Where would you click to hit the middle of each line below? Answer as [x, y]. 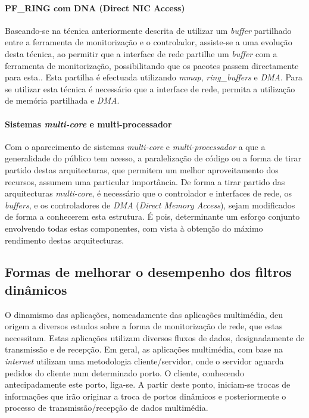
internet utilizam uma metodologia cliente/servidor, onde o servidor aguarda [144, 361]
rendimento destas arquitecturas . [65, 240]
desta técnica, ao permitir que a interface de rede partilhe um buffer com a [141, 53]
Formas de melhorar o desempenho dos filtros [148, 272]
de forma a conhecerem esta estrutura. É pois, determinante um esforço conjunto [152, 216]
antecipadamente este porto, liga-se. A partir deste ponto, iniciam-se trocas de [148, 384]
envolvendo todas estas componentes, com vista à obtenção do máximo [134, 228]
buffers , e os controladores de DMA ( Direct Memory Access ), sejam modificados [150, 205]
